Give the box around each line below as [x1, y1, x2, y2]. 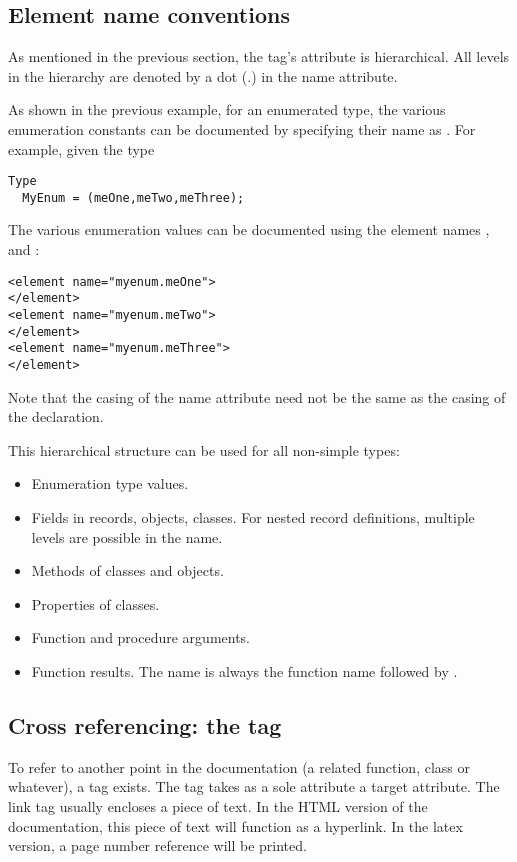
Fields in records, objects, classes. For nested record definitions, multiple [31, 506, 475, 527]
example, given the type [8, 138, 155, 159]
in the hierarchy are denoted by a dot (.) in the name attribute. [8, 65, 398, 86]
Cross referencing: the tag [8, 709, 282, 740]
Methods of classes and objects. [31, 560, 224, 581]
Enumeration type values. [31, 473, 189, 494]
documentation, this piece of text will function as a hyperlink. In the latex [8, 815, 463, 836]
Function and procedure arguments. [31, 627, 250, 648]
